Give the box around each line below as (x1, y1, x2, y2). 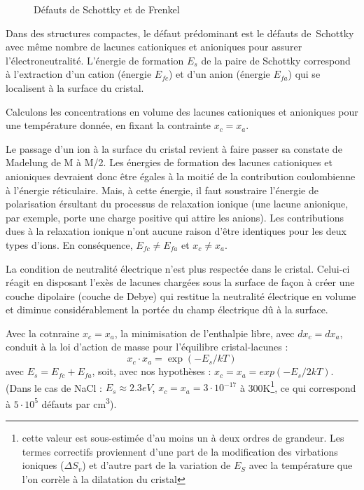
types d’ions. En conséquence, (6, 237, 133, 252)
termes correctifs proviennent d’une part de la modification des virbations (22, 444, 338, 458)
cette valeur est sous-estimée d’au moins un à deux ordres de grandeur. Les (22, 430, 344, 445)
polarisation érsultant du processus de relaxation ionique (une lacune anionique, (6, 196, 349, 211)
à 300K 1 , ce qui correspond (239, 378, 356, 395)
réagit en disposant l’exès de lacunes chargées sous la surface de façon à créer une (6, 275, 355, 290)
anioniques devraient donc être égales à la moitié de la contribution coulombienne (6, 168, 356, 183)
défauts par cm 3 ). (41, 394, 117, 411)
